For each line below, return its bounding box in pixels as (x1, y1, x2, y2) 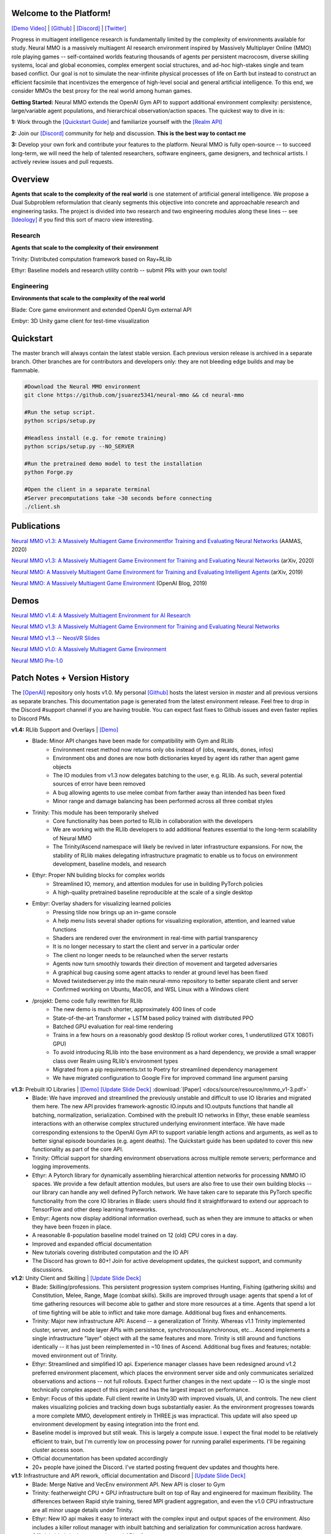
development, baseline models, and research (53, 860, 167, 868)
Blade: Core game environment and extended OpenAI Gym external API (11, 306, 192, 313)
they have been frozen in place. (32, 1223, 112, 1230)
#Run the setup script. (24, 409, 96, 415)
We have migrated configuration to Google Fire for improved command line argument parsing (53, 1074, 288, 1082)
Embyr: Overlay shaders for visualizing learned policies (32, 900, 172, 908)
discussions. (32, 1266, 64, 1273)
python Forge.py (24, 469, 74, 476)
